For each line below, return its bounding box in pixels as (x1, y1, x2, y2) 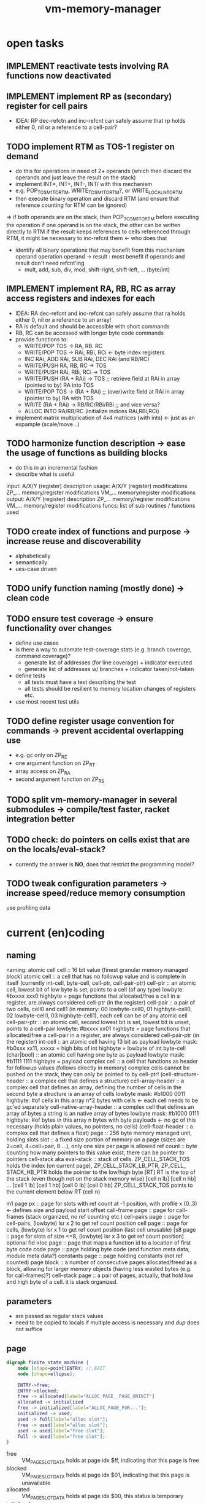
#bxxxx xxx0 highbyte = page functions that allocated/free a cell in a (6, 992, 180, 1000)
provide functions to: (15, 335, 69, 343)
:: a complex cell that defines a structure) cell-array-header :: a (25, 1077, 185, 1085)
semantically (15, 559, 48, 566)
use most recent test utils (15, 698, 80, 705)
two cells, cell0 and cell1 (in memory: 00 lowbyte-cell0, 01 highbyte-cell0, (6, 1006, 192, 1013)
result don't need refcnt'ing (15, 259, 85, 266)
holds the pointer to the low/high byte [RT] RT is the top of (48, 1168, 196, 1176)
